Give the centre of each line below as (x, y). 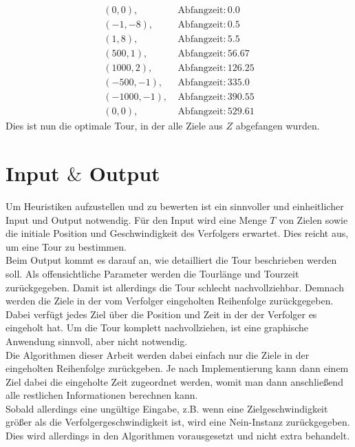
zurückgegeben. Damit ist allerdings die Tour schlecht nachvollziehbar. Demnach (175, 287)
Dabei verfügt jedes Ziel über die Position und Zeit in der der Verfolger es (161, 314)
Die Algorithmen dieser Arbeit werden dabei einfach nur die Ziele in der (158, 354)
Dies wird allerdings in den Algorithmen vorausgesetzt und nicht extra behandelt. (178, 436)
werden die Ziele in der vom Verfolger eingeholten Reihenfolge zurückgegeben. (170, 301)
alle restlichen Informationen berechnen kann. (102, 395)
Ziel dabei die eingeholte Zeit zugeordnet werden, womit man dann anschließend (174, 381)
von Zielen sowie (313, 219)
